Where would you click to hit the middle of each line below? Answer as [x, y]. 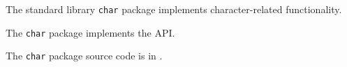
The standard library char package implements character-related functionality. [174, 9]
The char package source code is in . [84, 56]
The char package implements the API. [90, 32]
